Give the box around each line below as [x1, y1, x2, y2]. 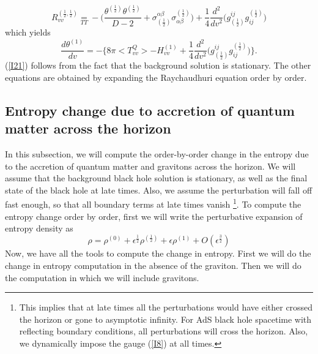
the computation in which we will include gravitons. [5, 271, 199, 284]
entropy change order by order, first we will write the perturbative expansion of [5, 209, 303, 222]
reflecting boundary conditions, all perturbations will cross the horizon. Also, [19, 325, 308, 337]
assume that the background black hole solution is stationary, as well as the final [5, 171, 308, 184]
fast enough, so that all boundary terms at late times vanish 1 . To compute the [5, 196, 301, 211]
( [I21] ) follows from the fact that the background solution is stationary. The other [5, 59, 311, 72]
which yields [5, 26, 51, 39]
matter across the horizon [5, 119, 171, 138]
